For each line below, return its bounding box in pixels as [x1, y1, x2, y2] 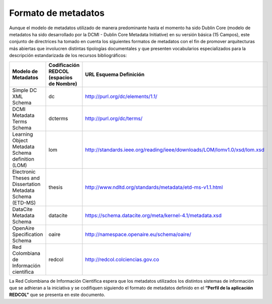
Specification [12, 231, 43, 238]
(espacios [48, 74, 73, 81]
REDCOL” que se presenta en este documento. [9, 292, 105, 298]
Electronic [12, 168, 36, 175]
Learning [12, 130, 33, 137]
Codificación [48, 61, 80, 68]
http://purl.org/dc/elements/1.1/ [85, 93, 157, 100]
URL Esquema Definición [85, 71, 145, 78]
